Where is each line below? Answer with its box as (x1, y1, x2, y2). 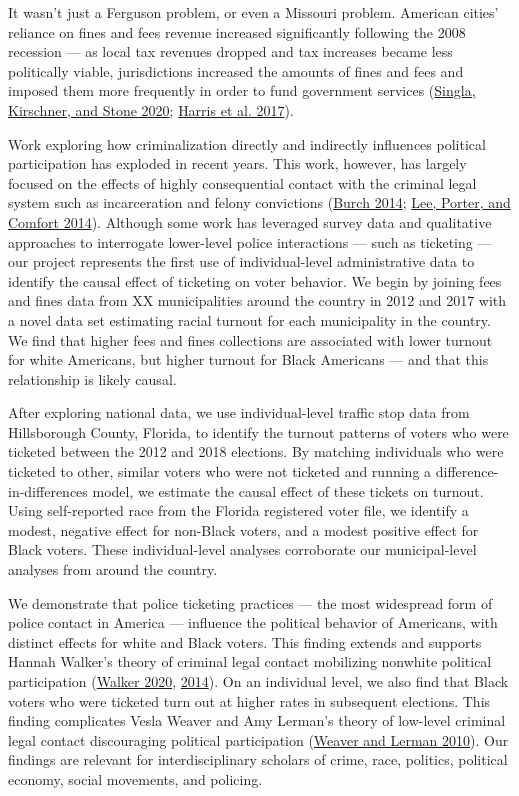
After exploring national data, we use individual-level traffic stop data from (8, 402, 470, 423)
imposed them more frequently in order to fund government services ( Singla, (8, 80, 476, 101)
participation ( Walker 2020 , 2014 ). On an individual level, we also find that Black (8, 671, 509, 691)
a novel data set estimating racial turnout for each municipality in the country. (8, 309, 491, 330)
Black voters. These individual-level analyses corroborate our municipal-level (8, 539, 477, 560)
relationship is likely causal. (8, 368, 177, 389)
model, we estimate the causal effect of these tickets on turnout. (92, 480, 484, 501)
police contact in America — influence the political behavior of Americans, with (8, 612, 498, 633)
